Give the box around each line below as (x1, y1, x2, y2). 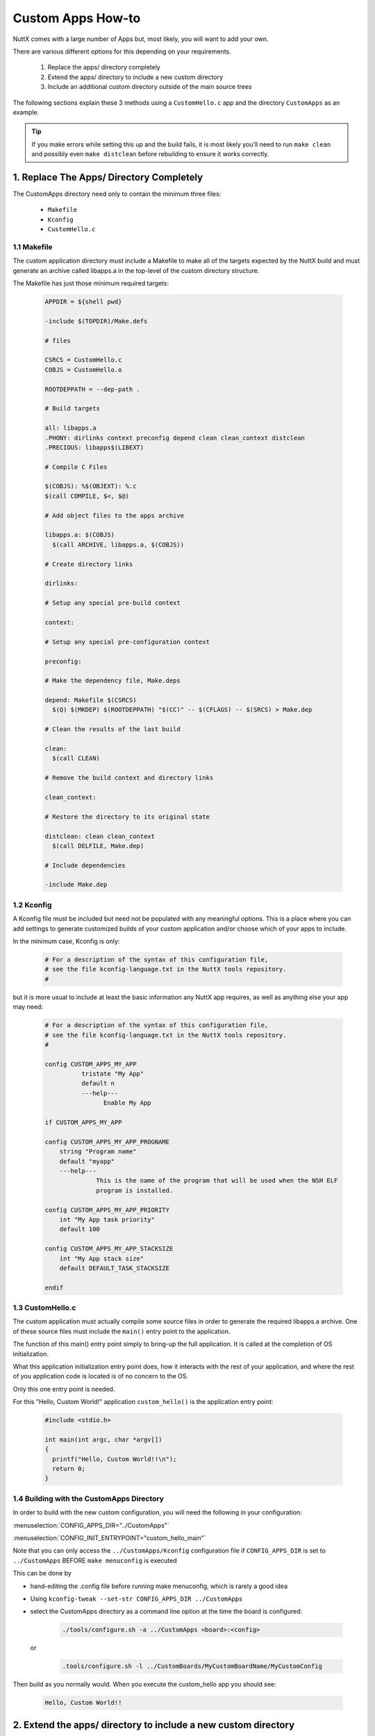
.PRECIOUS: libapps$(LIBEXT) (44, 443, 144, 451)
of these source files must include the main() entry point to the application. (12, 1327, 231, 1335)
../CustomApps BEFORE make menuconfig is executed (12, 1556, 177, 1564)
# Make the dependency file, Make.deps (44, 677, 181, 685)
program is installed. (96, 1186, 174, 1194)
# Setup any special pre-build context (44, 599, 181, 607)
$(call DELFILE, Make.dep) (52, 842, 144, 850)
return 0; (52, 1465, 86, 1473)
